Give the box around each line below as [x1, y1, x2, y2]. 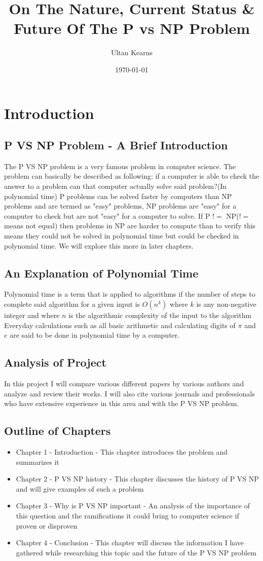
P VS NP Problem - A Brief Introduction [4, 137, 228, 153]
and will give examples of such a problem [16, 483, 144, 494]
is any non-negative [196, 299, 256, 309]
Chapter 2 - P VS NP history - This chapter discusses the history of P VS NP [16, 473, 259, 484]
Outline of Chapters [4, 423, 111, 438]
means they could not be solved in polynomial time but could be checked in [4, 230, 239, 241]
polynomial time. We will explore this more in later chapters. [4, 240, 194, 251]
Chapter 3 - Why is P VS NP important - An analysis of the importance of [16, 500, 250, 511]
